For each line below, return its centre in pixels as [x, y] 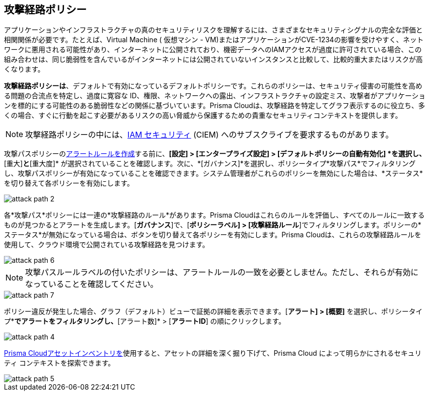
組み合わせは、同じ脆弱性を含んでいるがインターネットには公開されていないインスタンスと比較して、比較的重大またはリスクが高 [214, 59]
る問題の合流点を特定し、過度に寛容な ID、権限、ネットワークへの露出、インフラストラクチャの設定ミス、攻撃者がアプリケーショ [215, 96]
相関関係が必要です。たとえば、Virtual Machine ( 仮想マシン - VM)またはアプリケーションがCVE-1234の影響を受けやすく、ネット [214, 40]
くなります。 [24, 69]
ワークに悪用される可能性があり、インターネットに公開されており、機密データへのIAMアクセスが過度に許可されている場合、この [213, 50]
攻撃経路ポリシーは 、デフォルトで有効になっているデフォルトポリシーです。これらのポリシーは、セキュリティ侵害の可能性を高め [213, 86]
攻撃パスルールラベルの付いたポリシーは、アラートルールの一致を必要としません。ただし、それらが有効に [222, 272]
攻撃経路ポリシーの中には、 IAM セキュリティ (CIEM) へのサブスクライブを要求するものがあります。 [209, 135]
